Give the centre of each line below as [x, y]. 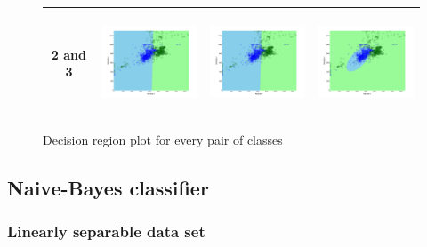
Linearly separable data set [106, 231]
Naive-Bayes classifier [108, 187]
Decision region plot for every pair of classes [163, 139]
